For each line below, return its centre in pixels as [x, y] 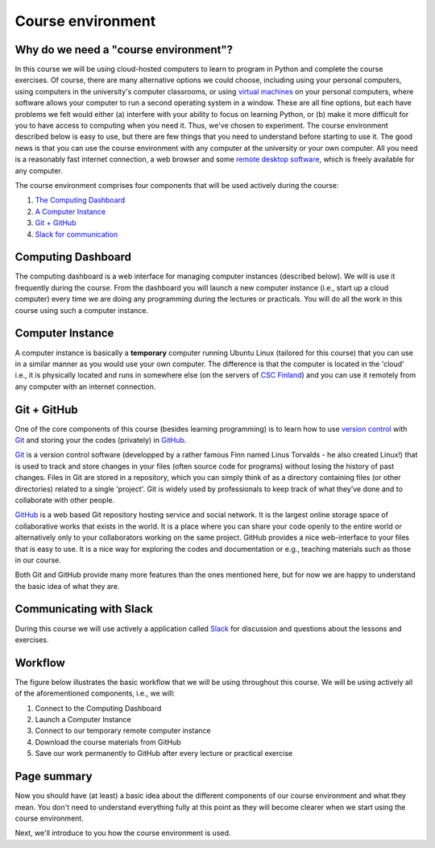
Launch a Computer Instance [83, 720]
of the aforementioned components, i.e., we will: [95, 693]
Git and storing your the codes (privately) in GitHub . [101, 440]
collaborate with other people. [65, 499]
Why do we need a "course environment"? [124, 50]
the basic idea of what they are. [67, 586]
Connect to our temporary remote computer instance [123, 731]
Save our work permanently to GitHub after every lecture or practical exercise [164, 754]
